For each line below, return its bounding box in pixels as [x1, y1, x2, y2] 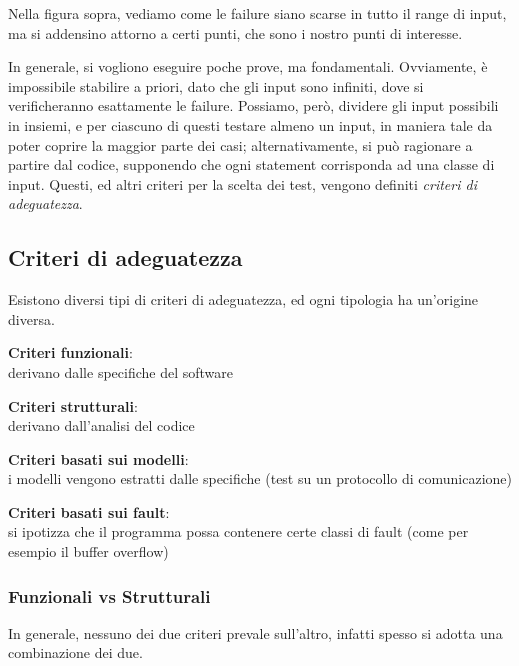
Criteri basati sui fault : [8, 501, 170, 522]
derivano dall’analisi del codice [8, 415, 195, 436]
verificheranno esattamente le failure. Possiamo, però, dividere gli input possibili [8, 95, 499, 116]
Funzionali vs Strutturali [8, 583, 211, 608]
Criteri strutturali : [8, 395, 138, 416]
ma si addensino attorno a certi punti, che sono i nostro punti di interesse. [8, 22, 463, 43]
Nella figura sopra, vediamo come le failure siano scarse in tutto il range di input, [8, 3, 507, 23]
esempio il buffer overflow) [8, 541, 169, 562]
